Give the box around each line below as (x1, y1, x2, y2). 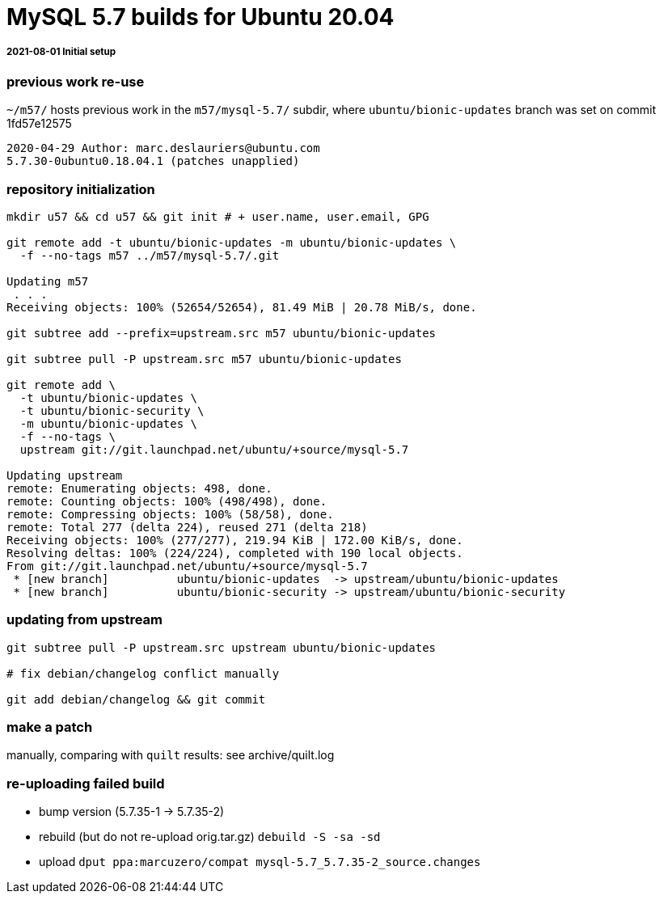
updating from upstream (6, 611, 163, 628)
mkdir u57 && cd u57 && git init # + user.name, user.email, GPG (6, 209, 429, 223)
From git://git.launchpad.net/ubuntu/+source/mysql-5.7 (6, 559, 368, 573)
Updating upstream (6, 468, 123, 482)
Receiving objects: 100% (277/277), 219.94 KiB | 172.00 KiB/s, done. (6, 533, 463, 547)
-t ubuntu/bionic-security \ (19, 404, 205, 417)
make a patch (6, 719, 93, 736)
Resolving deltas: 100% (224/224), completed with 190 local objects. (6, 546, 463, 560)
